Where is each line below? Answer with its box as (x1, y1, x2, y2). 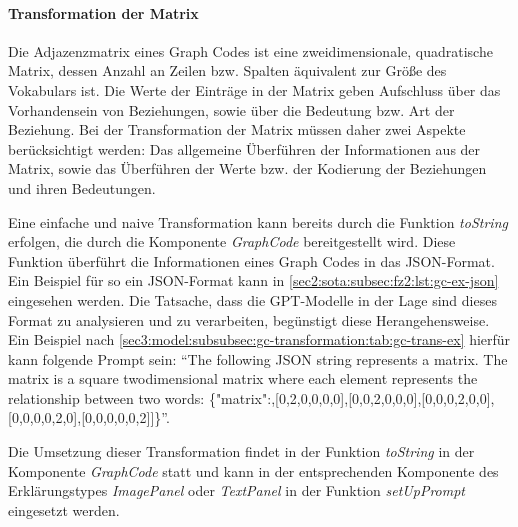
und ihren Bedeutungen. (8, 177, 156, 198)
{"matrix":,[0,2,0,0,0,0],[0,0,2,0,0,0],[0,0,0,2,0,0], (208, 387, 495, 408)
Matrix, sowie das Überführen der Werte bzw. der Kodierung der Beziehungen (8, 158, 487, 179)
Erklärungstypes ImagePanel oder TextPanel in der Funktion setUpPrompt (8, 480, 465, 501)
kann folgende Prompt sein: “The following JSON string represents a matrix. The (8, 348, 508, 369)
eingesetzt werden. (8, 499, 120, 520)
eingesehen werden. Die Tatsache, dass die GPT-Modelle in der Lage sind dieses (8, 289, 497, 310)
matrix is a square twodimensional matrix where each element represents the (8, 368, 478, 389)
